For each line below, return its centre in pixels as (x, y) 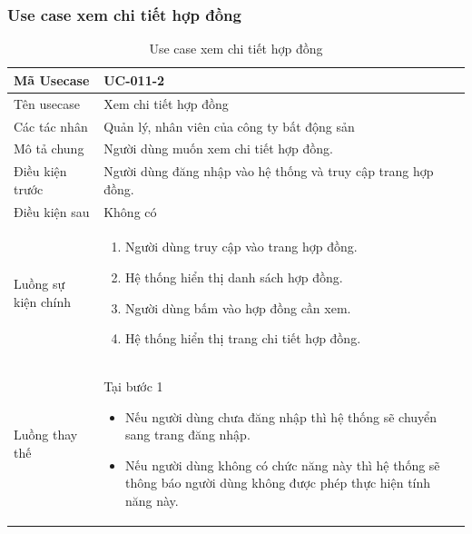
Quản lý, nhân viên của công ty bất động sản (229, 126)
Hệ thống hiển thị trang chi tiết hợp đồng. (243, 338)
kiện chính (43, 301)
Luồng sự (39, 284)
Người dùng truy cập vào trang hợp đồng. (241, 247)
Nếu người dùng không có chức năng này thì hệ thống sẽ (282, 465)
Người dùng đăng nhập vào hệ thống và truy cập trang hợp (269, 171)
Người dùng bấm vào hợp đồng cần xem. (238, 307)
